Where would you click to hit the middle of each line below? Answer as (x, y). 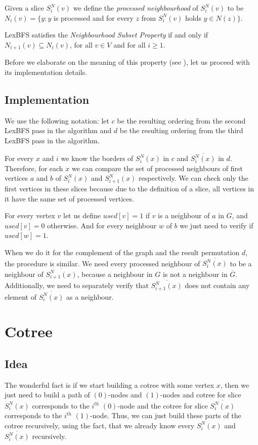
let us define (82, 215)
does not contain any (217, 285)
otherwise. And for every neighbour (102, 225)
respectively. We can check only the (193, 178)
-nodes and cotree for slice (201, 395)
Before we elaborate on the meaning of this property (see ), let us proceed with (127, 62)
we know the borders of (97, 158)
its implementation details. (46, 72)
